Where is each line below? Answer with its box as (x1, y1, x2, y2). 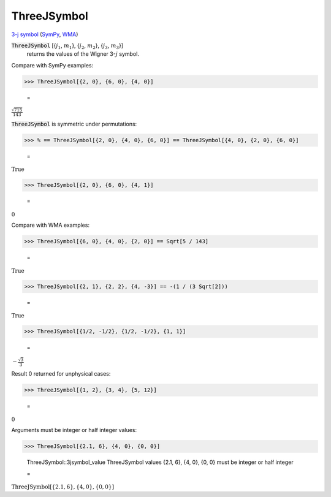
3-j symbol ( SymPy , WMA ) (11, 31, 78, 38)
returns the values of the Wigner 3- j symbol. (26, 50, 139, 58)
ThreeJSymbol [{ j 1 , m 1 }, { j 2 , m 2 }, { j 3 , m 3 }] (11, 42, 124, 50)
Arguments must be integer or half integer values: (11, 427, 137, 434)
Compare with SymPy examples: (11, 61, 94, 69)
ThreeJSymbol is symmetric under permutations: (11, 120, 137, 127)
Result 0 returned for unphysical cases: (11, 370, 111, 377)
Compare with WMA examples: (11, 221, 90, 229)
